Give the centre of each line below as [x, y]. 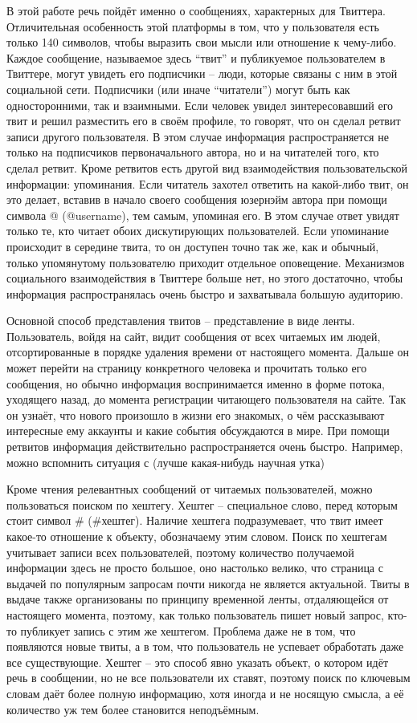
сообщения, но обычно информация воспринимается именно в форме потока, [196, 383]
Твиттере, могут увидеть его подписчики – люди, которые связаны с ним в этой [202, 73]
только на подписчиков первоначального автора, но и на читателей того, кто [193, 152]
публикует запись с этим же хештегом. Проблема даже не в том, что [188, 630]
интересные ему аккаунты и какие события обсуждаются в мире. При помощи [198, 431]
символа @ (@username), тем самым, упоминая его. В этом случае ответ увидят [203, 215]
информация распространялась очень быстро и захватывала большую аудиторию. [205, 293]
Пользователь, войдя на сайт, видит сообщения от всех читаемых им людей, [194, 336]
